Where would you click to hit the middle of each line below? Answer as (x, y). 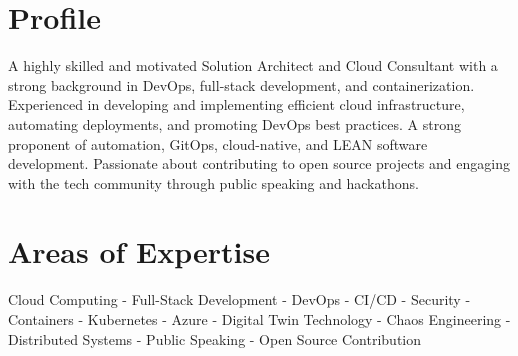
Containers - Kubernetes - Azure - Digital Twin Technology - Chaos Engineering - (259, 319)
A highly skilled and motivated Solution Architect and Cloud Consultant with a (253, 65)
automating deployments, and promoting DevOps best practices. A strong (234, 123)
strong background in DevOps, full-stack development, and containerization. (241, 84)
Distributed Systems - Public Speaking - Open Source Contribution (215, 338)
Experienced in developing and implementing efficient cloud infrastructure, (236, 104)
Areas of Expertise (139, 251)
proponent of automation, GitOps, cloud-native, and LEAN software (218, 143)
